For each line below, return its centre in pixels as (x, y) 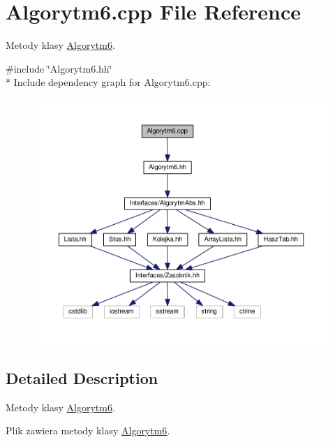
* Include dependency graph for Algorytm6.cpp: (108, 82)
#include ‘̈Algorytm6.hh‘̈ (59, 68)
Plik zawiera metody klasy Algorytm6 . (88, 430)
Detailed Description (82, 377)
